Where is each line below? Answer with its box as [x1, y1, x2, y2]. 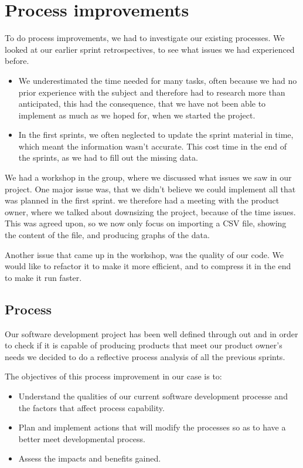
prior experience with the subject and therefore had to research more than [18, 86, 285, 98]
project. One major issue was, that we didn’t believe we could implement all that [5, 182, 296, 195]
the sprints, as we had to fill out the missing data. [18, 151, 198, 164]
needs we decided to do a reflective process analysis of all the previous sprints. [5, 350, 285, 362]
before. [5, 55, 29, 67]
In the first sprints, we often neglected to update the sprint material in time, [18, 128, 294, 141]
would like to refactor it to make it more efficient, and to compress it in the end [5, 260, 291, 272]
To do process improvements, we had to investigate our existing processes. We [5, 32, 285, 44]
